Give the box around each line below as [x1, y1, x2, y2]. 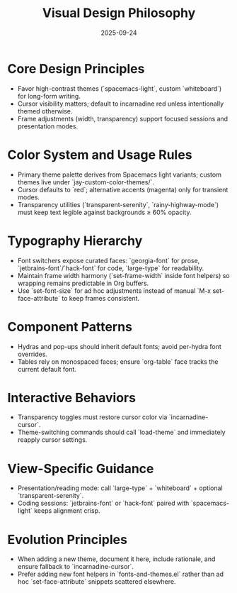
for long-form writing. [17, 92, 81, 100]
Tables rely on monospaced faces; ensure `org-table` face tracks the [17, 357, 219, 366]
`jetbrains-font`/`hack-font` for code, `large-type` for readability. [17, 264, 204, 272]
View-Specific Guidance [7, 460, 154, 477]
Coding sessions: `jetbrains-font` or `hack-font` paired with [17, 499, 190, 508]
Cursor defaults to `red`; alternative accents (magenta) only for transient [17, 185, 229, 194]
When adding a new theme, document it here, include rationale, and [17, 555, 216, 563]
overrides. [17, 350, 48, 358]
